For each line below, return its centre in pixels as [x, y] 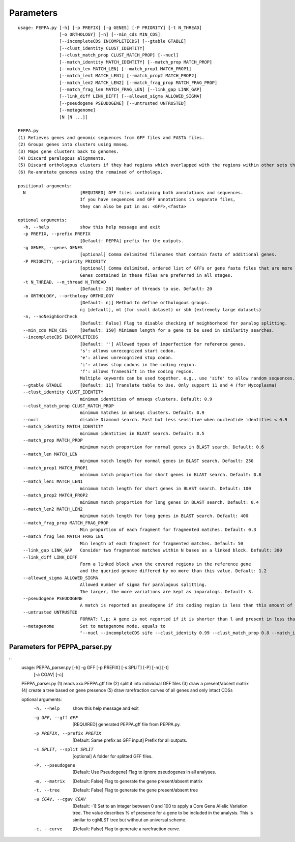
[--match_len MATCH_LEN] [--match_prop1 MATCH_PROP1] [125, 69]
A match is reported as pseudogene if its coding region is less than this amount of [186, 605]
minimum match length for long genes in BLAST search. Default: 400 [164, 516]
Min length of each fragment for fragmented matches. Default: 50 [162, 543]
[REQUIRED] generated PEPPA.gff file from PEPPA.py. [127, 724]
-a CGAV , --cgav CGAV [60, 799]
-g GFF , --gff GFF [56, 717]
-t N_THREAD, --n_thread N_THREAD [64, 282]
